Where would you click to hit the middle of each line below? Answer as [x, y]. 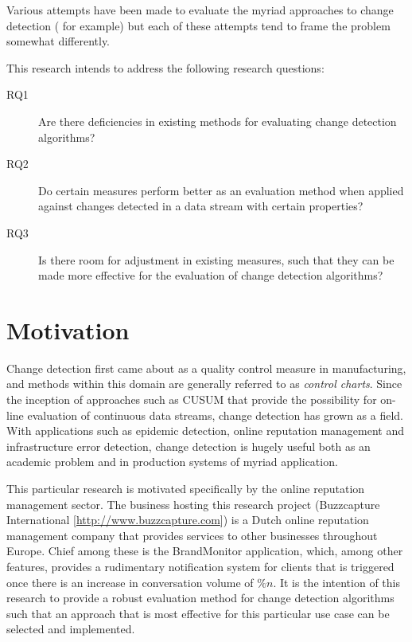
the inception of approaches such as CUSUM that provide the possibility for [192, 399]
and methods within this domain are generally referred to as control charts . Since [204, 384]
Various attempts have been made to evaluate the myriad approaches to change [200, 10]
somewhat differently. [58, 41]
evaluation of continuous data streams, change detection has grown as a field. [215, 415]
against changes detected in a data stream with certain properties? [201, 206]
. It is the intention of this [336, 582]
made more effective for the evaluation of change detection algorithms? [211, 275]
